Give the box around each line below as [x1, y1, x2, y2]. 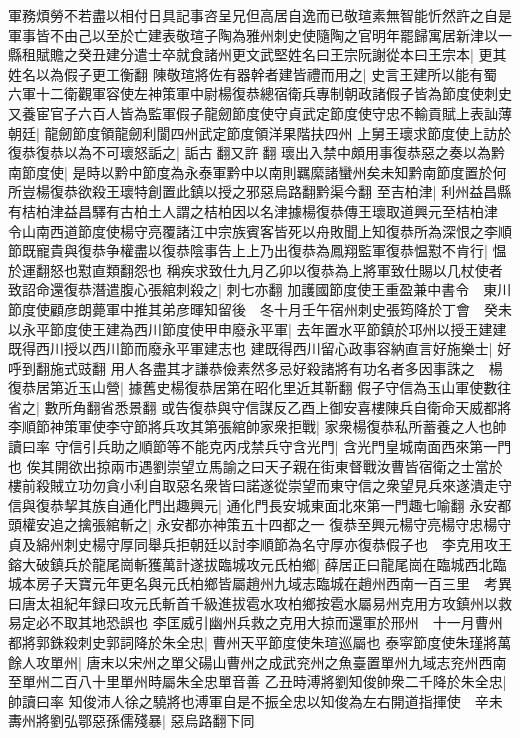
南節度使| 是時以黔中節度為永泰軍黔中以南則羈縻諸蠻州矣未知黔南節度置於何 [8, 161, 507, 182]
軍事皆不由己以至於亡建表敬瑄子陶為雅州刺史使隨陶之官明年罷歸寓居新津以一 [8, 24, 512, 45]
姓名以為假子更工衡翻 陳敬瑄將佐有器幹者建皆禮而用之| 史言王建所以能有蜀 [8, 63, 498, 84]
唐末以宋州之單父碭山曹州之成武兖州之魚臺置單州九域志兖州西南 [86, 651, 507, 672]
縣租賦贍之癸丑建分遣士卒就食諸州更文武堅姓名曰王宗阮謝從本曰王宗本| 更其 [8, 44, 507, 65]
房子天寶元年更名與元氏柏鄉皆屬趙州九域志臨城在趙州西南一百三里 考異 [35, 573, 512, 594]
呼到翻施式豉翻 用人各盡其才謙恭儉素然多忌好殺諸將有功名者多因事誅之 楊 [8, 357, 503, 378]
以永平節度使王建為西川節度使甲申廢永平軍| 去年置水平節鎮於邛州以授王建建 [8, 318, 507, 339]
